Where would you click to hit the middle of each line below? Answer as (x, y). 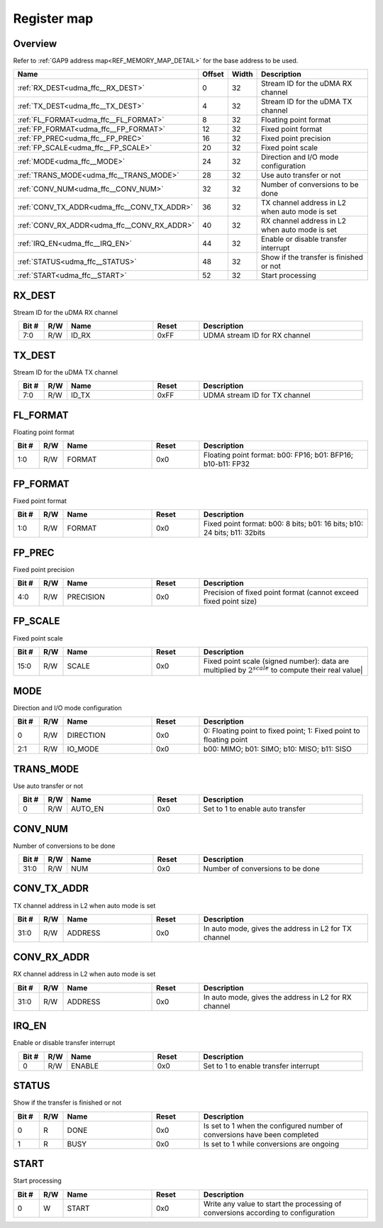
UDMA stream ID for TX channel (257, 395)
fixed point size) (230, 601)
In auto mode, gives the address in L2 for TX (278, 928)
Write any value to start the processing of (272, 1204)
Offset (213, 74)
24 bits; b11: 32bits (234, 533)
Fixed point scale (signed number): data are (276, 661)
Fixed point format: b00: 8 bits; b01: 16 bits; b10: (283, 524)
